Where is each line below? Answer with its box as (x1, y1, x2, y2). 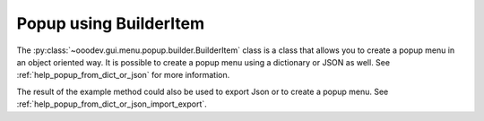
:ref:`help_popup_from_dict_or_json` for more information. (16, 70, 230, 81)
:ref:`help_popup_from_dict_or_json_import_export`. (16, 99, 208, 109)
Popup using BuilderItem (16, 13, 205, 33)
